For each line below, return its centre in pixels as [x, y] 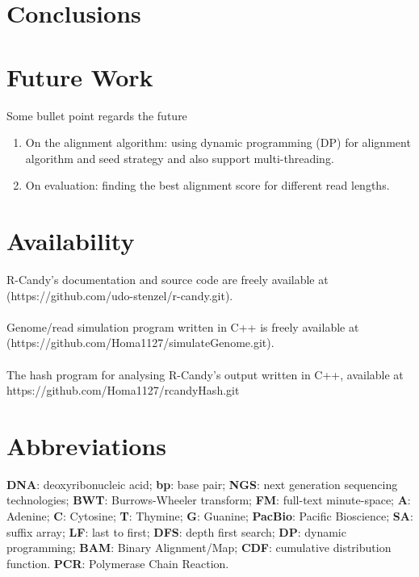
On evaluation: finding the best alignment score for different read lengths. [207, 185]
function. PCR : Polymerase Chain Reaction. [118, 563]
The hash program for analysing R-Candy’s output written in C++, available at [205, 374]
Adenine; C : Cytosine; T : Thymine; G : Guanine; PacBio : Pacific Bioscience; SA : [210, 516]
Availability [71, 241]
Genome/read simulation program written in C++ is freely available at [183, 326]
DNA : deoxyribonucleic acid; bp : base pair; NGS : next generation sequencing [202, 484]
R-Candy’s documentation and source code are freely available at [168, 279]
